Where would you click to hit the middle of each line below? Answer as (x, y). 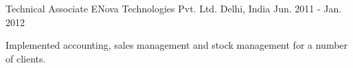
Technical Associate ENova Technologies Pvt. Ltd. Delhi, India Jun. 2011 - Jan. (174, 8)
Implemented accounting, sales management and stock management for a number (177, 45)
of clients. (26, 58)
